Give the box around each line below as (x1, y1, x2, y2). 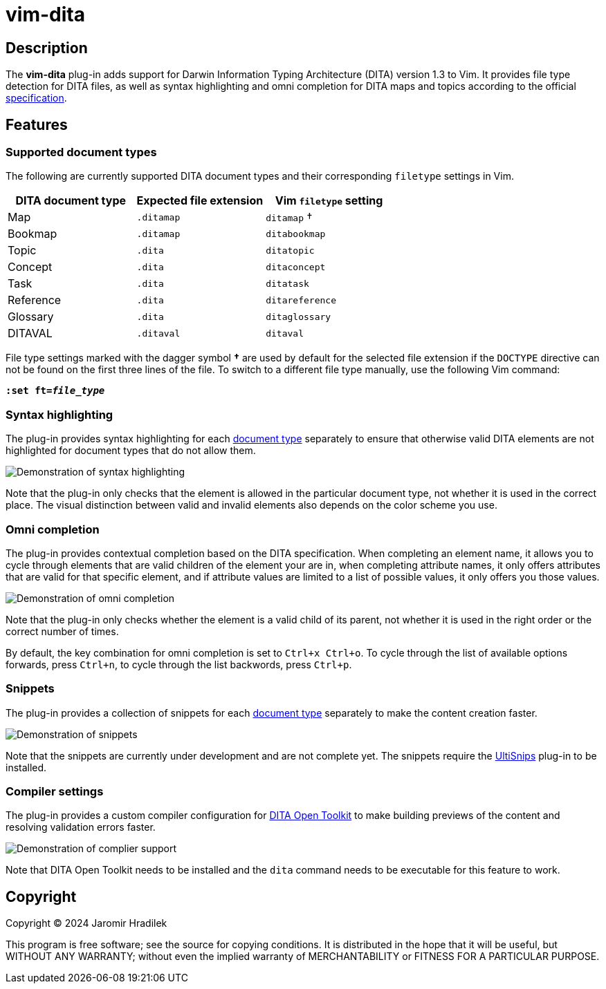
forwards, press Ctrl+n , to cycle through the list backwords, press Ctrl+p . (6, 658, 352, 670)
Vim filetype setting (275, 194, 383, 208)
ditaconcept (266, 261, 326, 272)
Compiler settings (6, 784, 104, 799)
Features (6, 115, 68, 133)
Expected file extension (136, 194, 264, 208)
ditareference (266, 294, 336, 305)
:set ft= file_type (6, 385, 105, 397)
